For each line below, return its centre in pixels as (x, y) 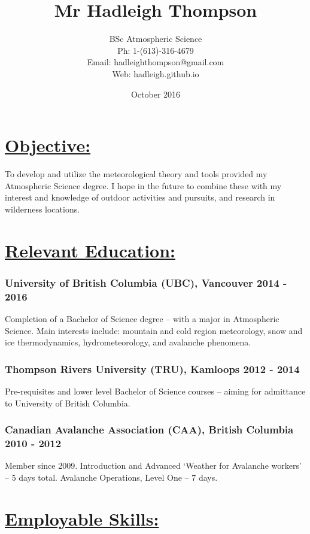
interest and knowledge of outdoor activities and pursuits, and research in (140, 197)
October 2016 (156, 94)
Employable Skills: (82, 518)
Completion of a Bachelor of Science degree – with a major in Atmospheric (142, 318)
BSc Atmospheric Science (156, 39)
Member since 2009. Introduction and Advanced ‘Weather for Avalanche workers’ (153, 465)
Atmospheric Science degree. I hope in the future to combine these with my (143, 185)
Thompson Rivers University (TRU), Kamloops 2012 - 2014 (152, 368)
